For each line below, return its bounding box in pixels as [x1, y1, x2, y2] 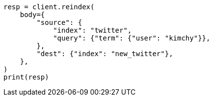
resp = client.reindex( [3, 3, 95, 11]
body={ [20, 11, 45, 19]
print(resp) [3, 73, 49, 81]
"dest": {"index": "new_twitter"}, [36, 50, 173, 58]
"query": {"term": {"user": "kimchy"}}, [53, 34, 211, 42]
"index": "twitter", [53, 26, 132, 34]
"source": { [36, 19, 82, 26]
